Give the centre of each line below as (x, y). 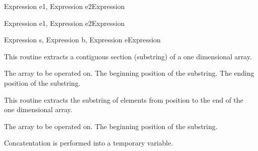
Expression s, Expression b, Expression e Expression (83, 40)
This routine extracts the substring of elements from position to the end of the (124, 99)
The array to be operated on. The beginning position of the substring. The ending (129, 73)
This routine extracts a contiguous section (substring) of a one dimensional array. (128, 56)
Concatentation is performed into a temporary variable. (88, 143)
